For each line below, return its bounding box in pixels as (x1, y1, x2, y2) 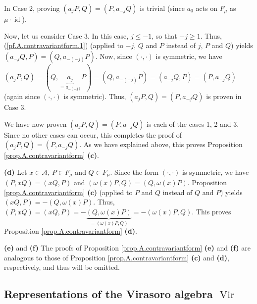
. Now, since (95, 51, 132, 61)
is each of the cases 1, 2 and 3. (147, 118, 239, 129)
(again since (4, 91, 40, 101)
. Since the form (110, 166, 159, 177)
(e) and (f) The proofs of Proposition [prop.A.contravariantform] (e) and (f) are (4, 242, 251, 253)
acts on (196, 3, 218, 13)
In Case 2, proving (4, 3, 60, 13)
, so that (152, 30, 177, 41)
